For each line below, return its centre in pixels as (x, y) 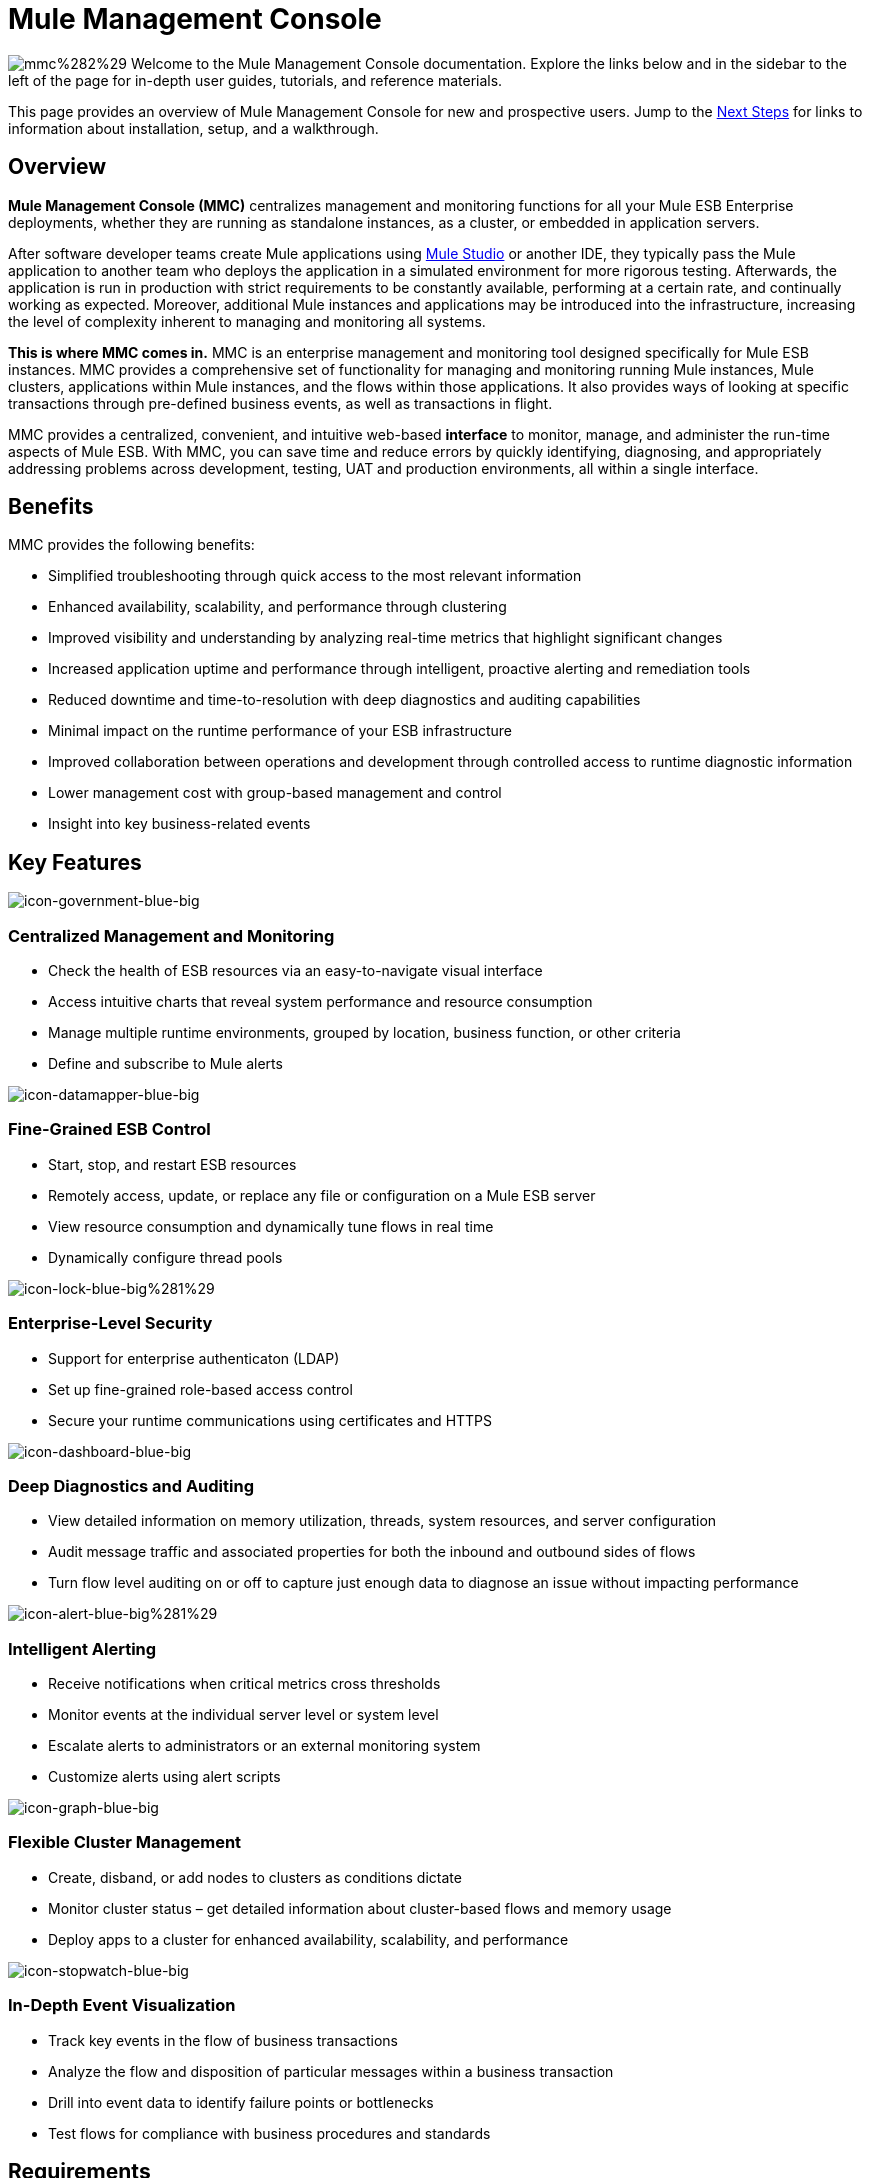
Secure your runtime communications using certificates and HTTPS (270, 1420)
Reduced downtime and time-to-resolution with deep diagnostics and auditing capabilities (344, 700)
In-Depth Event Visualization (122, 2005)
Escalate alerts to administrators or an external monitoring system (264, 1746)
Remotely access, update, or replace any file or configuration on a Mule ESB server (322, 1195)
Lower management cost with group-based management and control (275, 793)
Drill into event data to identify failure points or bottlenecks (241, 2102)
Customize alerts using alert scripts (164, 1777)
